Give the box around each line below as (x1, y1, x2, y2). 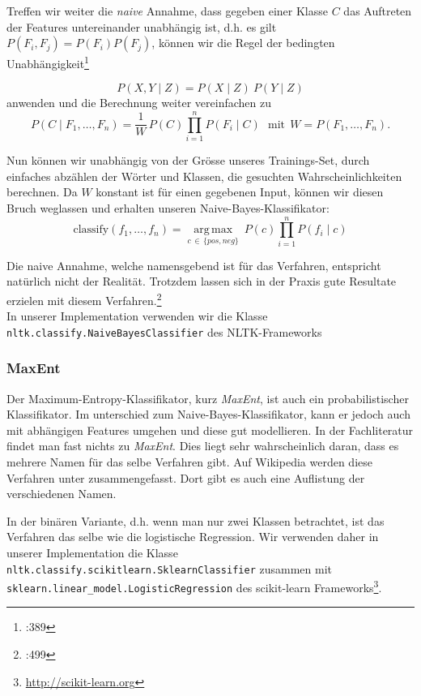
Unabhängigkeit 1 (6, 53, 89, 71)
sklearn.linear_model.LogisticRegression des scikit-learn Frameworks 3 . (6, 577, 382, 595)
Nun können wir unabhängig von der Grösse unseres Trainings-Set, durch (6, 152, 370, 169)
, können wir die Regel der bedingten (151, 34, 335, 51)
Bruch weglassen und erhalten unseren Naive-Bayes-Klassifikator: (6, 199, 330, 216)
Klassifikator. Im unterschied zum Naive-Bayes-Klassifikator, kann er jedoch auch (6, 406, 410, 423)
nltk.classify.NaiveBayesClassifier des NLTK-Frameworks (6, 323, 322, 340)
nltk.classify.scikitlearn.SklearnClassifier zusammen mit (6, 560, 332, 577)
